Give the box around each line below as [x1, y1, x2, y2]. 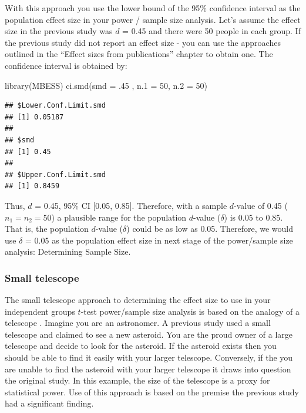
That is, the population [5, 222, 89, 235]
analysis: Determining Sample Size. [5, 245, 131, 258]
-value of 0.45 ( [234, 199, 288, 211]
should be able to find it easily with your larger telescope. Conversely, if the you [5, 351, 293, 364]
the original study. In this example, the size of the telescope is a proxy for [5, 374, 270, 387]
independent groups [5, 305, 75, 317]
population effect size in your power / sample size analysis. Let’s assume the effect [5, 13, 301, 25]
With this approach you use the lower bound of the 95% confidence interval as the [5, 2, 301, 14]
